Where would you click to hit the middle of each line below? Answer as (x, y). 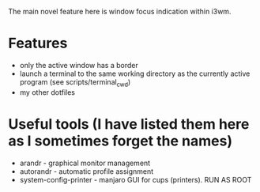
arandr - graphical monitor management (85, 163)
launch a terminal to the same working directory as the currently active (135, 73)
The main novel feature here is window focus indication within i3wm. (120, 11)
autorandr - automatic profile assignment (87, 171)
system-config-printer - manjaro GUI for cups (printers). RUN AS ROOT (136, 179)
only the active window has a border (79, 65)
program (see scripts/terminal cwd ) (75, 83)
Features (38, 43)
